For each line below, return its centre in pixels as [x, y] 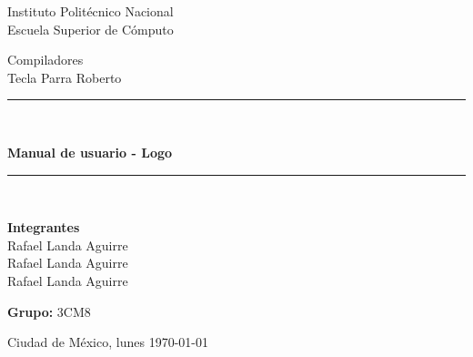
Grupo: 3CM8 [49, 311]
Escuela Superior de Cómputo [91, 29]
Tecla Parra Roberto [65, 77]
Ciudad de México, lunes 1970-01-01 [108, 342]
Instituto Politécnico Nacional [91, 11]
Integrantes [44, 227]
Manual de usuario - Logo [90, 152]
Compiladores [45, 60]
